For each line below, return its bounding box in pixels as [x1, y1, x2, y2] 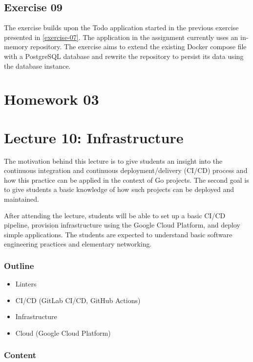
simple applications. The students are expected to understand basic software [4, 229, 232, 239]
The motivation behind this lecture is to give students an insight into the [4, 155, 223, 166]
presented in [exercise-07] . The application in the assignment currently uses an [4, 32, 238, 42]
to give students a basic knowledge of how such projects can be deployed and [4, 184, 234, 194]
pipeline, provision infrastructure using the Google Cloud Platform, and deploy [4, 220, 240, 230]
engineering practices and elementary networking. [4, 239, 152, 249]
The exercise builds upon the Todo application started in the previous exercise [4, 22, 239, 33]
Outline [4, 259, 34, 271]
